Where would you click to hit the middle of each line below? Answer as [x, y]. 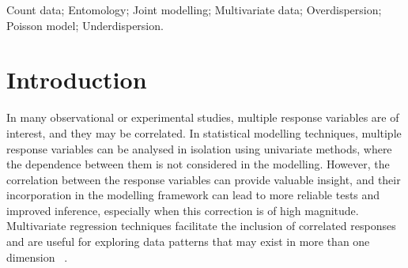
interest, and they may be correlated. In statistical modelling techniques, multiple [204, 132]
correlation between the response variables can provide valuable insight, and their [204, 179]
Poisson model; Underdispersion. [85, 25]
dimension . [37, 257]
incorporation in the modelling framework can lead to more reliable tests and [193, 195]
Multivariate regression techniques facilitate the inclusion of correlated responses [201, 226]
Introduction [77, 79]
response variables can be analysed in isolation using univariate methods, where [199, 148]
